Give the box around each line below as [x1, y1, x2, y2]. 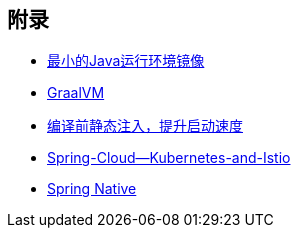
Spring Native [47, 180, 137, 198]
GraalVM [47, 84, 105, 102]
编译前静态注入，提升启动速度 [47, 117, 243, 135]
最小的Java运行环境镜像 [47, 52, 205, 70]
